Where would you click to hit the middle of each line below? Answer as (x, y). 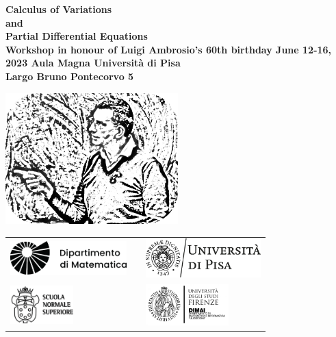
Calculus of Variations (59, 9)
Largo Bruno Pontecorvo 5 (70, 76)
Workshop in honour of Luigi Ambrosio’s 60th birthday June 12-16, (169, 49)
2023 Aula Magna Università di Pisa (93, 63)
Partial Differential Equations (77, 36)
